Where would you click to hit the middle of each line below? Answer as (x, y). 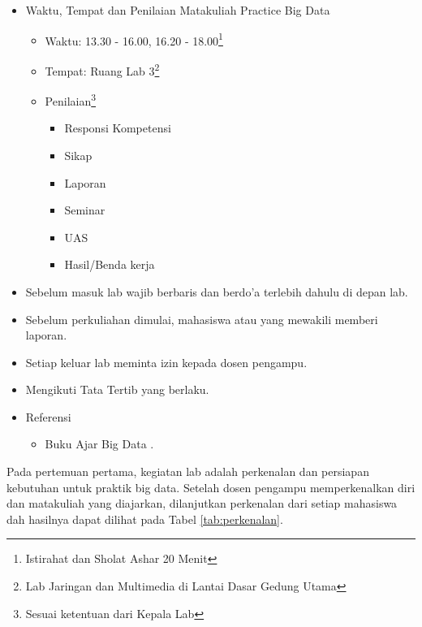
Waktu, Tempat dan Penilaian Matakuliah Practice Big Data (178, 10)
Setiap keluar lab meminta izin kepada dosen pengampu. (166, 362)
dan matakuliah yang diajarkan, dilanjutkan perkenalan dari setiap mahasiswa (202, 503)
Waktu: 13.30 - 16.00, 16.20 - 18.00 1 (134, 39)
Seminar (85, 210)
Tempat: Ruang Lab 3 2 (102, 69)
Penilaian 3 (71, 99)
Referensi (48, 416)
